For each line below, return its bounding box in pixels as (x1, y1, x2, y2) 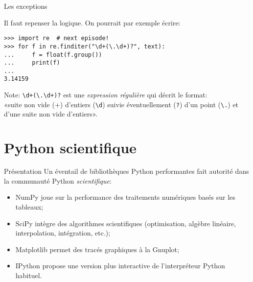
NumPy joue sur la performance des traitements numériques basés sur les (15, 192, 235, 202)
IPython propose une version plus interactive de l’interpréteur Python (15, 260, 225, 271)
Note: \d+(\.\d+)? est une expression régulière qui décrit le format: (4, 90, 207, 100)
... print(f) (4, 59, 60, 67)
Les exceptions (4, 1, 47, 11)
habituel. (15, 270, 42, 280)
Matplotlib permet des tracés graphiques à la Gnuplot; (15, 244, 179, 254)
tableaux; (15, 201, 44, 211)
